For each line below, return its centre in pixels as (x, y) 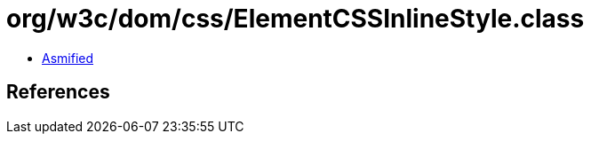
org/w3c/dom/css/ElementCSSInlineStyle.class (295, 19)
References (58, 92)
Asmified (68, 58)
